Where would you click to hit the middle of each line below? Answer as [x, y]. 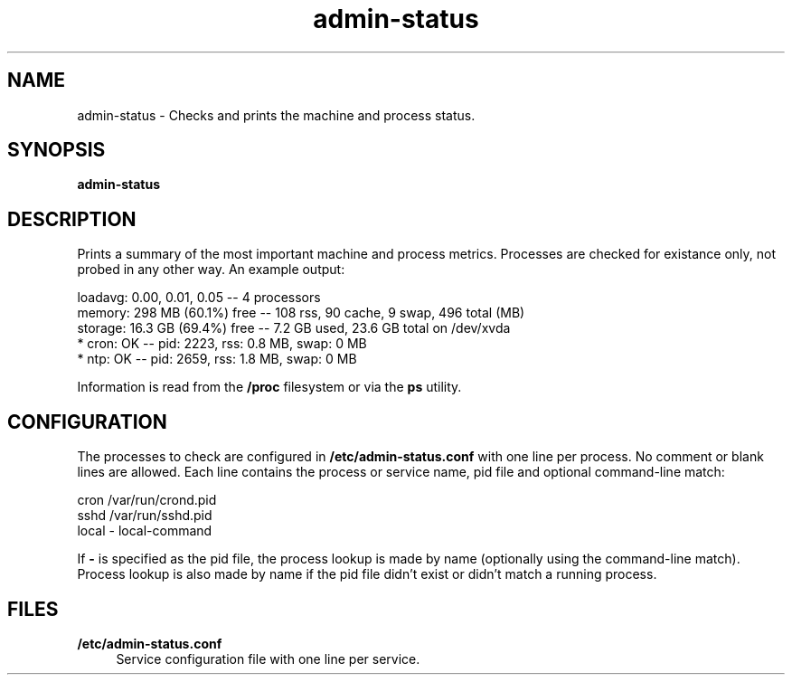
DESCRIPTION [72, 219]
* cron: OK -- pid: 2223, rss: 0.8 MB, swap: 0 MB [222, 344]
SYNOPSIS [57, 150]
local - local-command [145, 531]
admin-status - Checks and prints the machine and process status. [276, 115]
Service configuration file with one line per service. [268, 658]
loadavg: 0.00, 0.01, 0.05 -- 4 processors [199, 298]
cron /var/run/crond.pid [147, 500]
